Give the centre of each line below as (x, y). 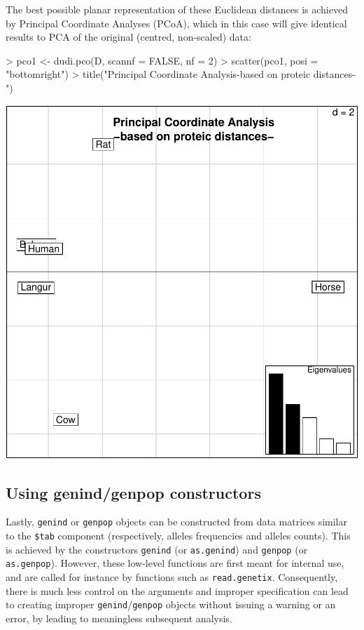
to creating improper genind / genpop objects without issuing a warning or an (171, 604)
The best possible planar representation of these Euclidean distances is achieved (177, 9)
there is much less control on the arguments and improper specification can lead (177, 590)
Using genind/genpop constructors (133, 492)
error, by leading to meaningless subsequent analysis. (119, 618)
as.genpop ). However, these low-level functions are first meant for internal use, (175, 563)
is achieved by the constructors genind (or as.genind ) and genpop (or (157, 549)
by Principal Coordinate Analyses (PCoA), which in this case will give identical (176, 23)
